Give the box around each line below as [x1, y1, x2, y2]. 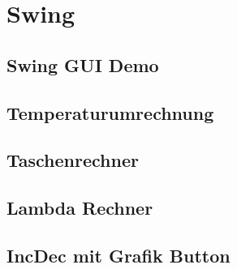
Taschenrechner [6, 147, 139, 173]
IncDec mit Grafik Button [6, 242, 231, 267]
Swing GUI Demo [6, 52, 159, 77]
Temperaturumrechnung [6, 100, 214, 125]
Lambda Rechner [6, 195, 153, 220]
